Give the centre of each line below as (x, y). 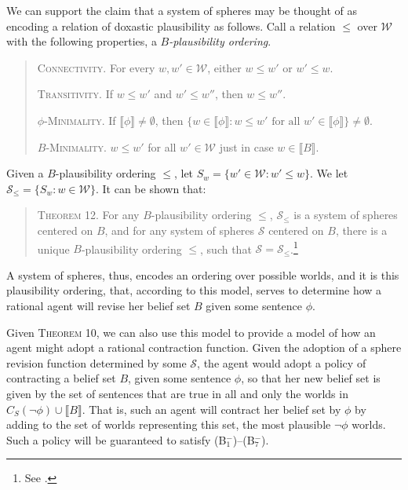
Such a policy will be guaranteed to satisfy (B (117, 439)
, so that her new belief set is (311, 378)
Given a (25, 173)
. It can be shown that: (151, 188)
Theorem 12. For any (88, 215)
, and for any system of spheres (180, 230)
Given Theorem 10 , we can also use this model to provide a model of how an (191, 332)
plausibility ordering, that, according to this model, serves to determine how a (194, 290)
